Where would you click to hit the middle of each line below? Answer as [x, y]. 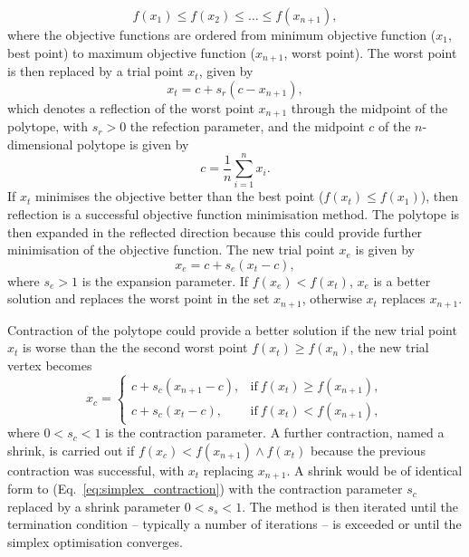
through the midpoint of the [369, 107]
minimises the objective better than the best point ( [180, 196]
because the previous [368, 450]
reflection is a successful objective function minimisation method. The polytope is [234, 214]
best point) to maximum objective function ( [131, 52]
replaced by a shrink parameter [94, 506]
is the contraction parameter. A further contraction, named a [275, 432]
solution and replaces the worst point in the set [139, 298]
